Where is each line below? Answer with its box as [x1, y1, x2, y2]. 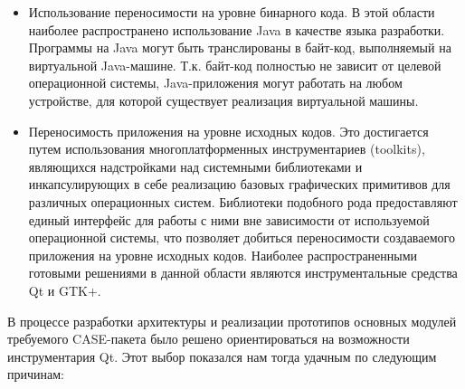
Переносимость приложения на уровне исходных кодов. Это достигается [28, 121, 429, 140]
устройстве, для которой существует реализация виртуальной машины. [28, 90, 419, 109]
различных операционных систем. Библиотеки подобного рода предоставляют [28, 192, 458, 211]
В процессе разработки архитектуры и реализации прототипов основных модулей [7, 311, 457, 330]
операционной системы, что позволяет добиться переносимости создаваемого [28, 228, 455, 247]
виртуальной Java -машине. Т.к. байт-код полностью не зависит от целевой [28, 55, 441, 74]
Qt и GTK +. [28, 280, 101, 299]
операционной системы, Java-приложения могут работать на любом [28, 73, 403, 92]
